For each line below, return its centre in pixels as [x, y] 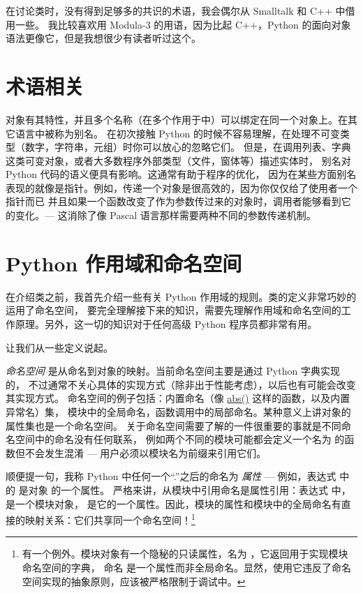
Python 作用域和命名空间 [124, 263]
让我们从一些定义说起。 [59, 347]
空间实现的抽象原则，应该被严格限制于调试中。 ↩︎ [134, 581]
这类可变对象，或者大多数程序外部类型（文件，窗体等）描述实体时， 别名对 [178, 160]
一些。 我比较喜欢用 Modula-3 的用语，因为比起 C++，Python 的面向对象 [183, 24]
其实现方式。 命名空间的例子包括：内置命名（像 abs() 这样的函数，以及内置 [178, 398]
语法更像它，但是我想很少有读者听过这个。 [103, 38]
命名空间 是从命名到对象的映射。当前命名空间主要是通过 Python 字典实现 [173, 371]
